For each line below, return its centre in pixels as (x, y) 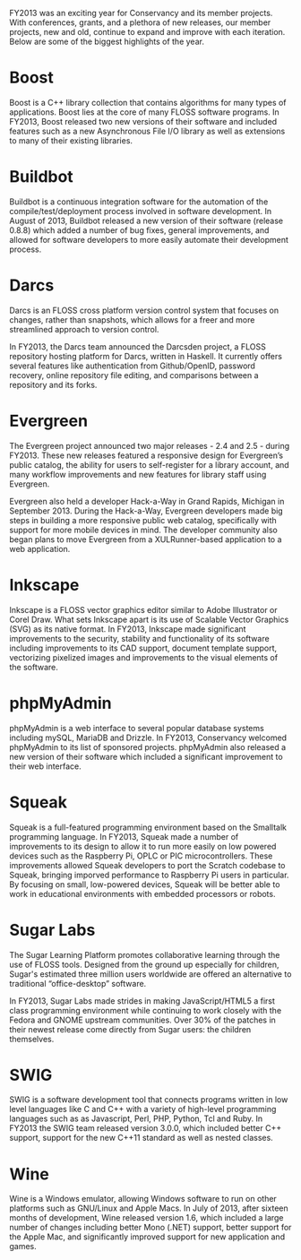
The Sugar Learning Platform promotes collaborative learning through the (145, 954)
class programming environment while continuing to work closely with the (146, 1010)
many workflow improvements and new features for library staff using (138, 474)
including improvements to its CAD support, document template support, (143, 648)
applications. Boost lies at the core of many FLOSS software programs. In (144, 112)
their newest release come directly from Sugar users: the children (130, 1029)
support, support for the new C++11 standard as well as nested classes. (141, 1138)
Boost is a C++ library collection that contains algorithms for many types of (148, 102)
